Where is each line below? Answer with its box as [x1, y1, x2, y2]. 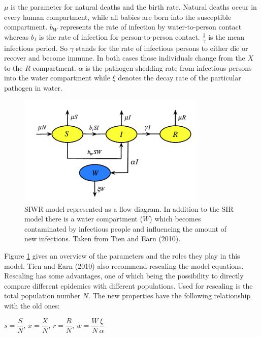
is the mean [208, 31, 244, 42]
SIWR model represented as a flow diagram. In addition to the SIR [24, 203, 234, 214]
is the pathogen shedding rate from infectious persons [85, 62, 252, 73]
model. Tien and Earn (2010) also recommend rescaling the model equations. [4, 260, 244, 271]
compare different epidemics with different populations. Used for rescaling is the [4, 280, 253, 291]
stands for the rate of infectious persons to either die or [76, 42, 248, 53]
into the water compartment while [4, 72, 110, 83]
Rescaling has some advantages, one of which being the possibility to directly [4, 270, 244, 281]
